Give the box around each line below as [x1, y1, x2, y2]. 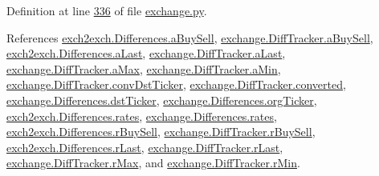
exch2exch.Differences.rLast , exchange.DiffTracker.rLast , [6, 138, 283, 155]
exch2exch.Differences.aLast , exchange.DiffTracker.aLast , [6, 45, 286, 62]
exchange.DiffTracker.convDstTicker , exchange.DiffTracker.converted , [6, 76, 346, 93]
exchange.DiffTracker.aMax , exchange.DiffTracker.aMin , [6, 60, 281, 77]
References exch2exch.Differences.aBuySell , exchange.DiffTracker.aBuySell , [6, 29, 373, 46]
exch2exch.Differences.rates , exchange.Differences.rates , [6, 107, 277, 124]
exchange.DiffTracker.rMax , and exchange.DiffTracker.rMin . [6, 154, 300, 171]
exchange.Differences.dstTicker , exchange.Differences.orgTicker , [6, 91, 317, 108]
